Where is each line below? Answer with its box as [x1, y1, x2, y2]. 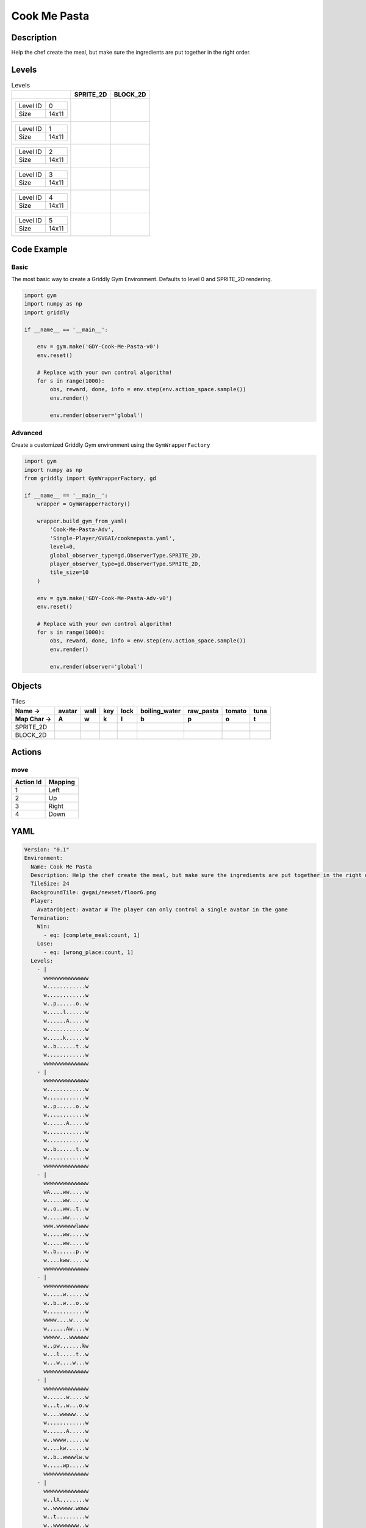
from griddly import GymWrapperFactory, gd [24, 475, 157, 482]
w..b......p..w [43, 1248, 89, 1255]
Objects [11, 681, 42, 691]
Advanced [11, 428, 43, 437]
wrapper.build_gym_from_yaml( [37, 518, 127, 525]
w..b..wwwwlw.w [43, 1453, 89, 1460]
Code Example [11, 244, 68, 254]
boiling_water [140, 707, 181, 715]
